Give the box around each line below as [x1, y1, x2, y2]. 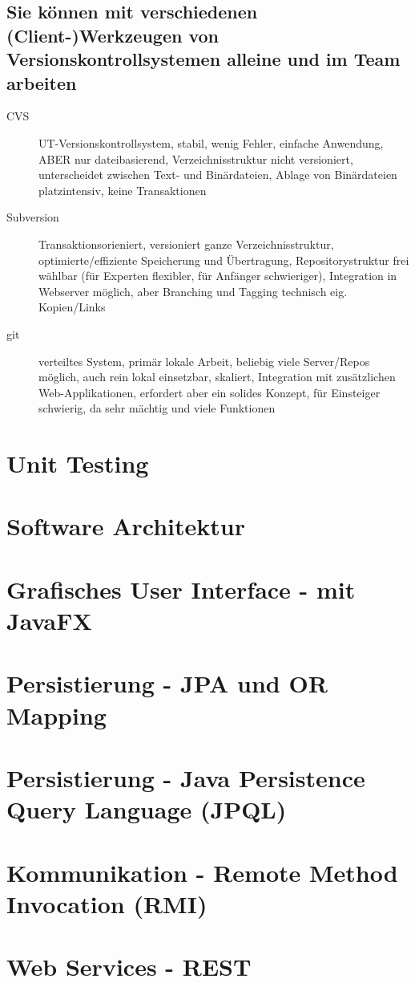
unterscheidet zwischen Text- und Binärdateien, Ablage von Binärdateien [38, 166, 397, 183]
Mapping [6, 698, 107, 731]
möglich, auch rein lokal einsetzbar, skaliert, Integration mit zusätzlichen [38, 368, 396, 385]
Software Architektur [6, 510, 246, 542]
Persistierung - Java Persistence [6, 761, 365, 794]
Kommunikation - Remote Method [6, 855, 398, 888]
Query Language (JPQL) [6, 793, 287, 826]
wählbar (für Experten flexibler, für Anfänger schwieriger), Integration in [38, 267, 397, 284]
